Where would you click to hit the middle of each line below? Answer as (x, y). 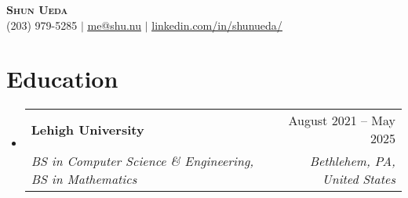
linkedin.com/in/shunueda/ (217, 25)
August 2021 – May (342, 121)
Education (62, 79)
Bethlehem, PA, (352, 161)
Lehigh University (87, 129)
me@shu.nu (114, 25)
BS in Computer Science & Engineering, (142, 161)
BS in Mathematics (84, 179)
